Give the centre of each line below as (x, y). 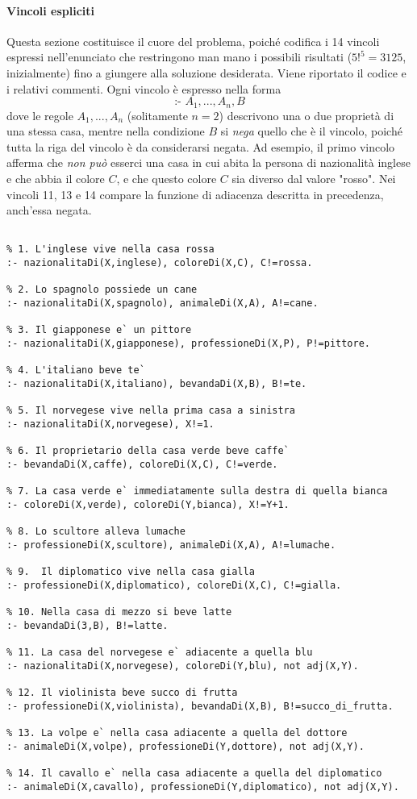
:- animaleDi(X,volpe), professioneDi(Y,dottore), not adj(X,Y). (186, 746)
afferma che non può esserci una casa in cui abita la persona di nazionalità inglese (208, 162)
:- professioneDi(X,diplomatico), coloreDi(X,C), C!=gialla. (174, 585)
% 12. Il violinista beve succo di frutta (122, 693)
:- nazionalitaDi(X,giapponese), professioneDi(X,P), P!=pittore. (189, 344)
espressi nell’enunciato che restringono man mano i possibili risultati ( (179, 57)
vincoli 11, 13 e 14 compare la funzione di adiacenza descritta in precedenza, (195, 194)
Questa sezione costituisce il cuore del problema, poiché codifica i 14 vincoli (193, 41)
